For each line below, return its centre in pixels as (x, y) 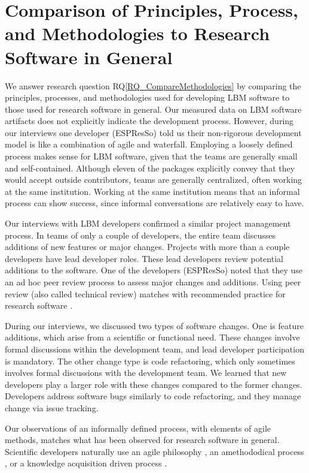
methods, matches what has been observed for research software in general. (142, 440)
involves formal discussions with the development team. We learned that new (146, 373)
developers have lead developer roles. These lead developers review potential (144, 258)
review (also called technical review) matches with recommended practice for (145, 293)
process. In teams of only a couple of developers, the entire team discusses (140, 235)
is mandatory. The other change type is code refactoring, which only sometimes (150, 361)
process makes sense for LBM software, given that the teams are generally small (151, 156)
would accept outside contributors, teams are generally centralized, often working (154, 180)
